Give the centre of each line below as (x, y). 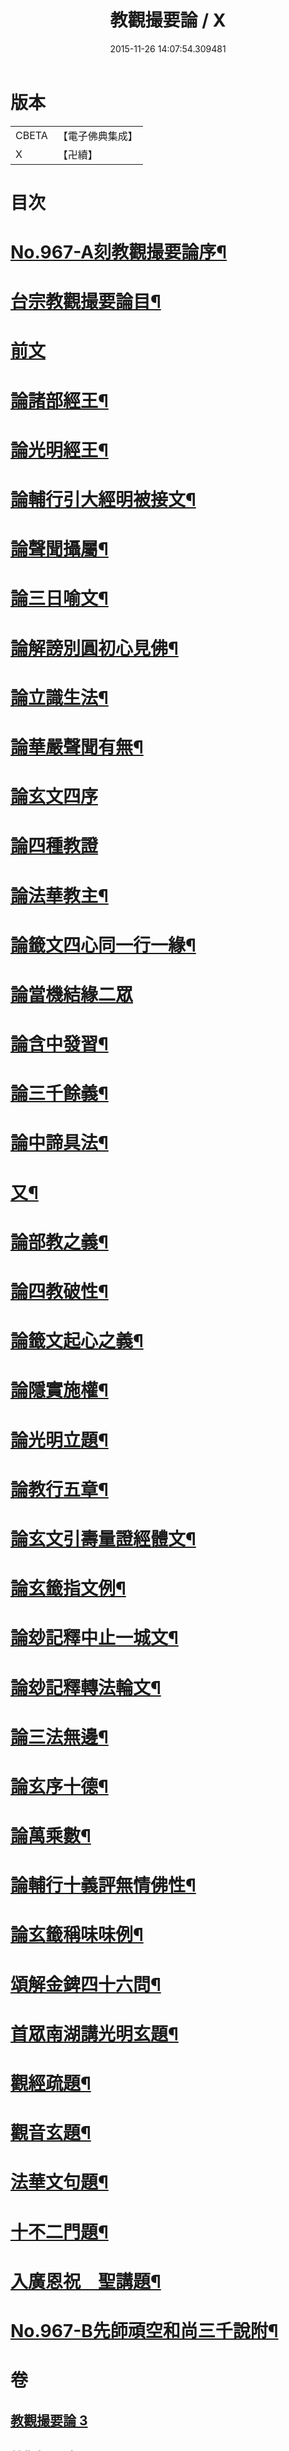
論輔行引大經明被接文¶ (103, 500)
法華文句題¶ (59, 2182)
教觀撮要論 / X (168, 20)
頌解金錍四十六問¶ (86, 1984)
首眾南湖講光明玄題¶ (94, 2033)
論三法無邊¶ (59, 1737)
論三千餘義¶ (59, 1093)
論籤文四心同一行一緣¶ (103, 945)
